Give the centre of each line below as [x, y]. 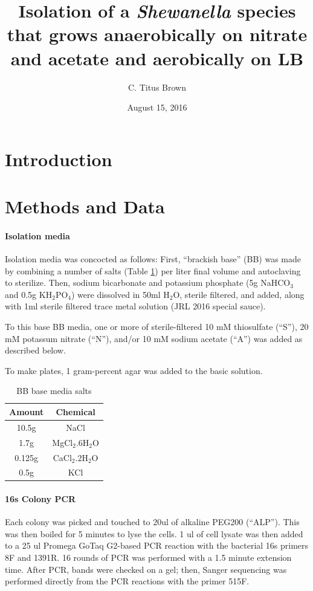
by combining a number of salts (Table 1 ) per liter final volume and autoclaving [153, 270]
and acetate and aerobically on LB [157, 58]
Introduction [59, 159]
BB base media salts [54, 391]
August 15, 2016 [157, 107]
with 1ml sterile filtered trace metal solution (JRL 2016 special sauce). [135, 306]
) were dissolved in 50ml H [121, 294]
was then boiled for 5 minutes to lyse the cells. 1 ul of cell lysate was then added [154, 533]
